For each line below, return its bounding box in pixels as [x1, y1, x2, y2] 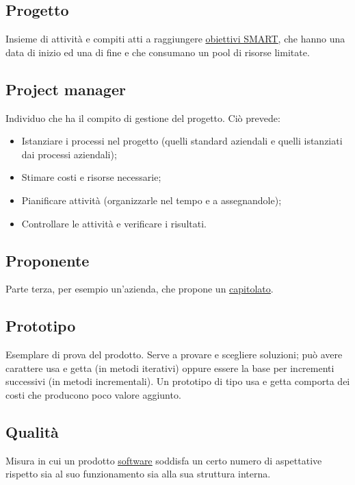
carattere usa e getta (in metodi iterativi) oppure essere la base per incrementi [5, 360, 334, 375]
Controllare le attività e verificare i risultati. [21, 216, 207, 230]
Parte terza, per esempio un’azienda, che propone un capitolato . [5, 282, 274, 296]
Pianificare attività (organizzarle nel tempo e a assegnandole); [21, 192, 282, 207]
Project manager [5, 78, 126, 99]
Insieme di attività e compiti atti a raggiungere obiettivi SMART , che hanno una [5, 32, 345, 46]
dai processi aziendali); [21, 147, 117, 161]
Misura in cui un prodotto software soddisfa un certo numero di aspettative [5, 453, 322, 467]
